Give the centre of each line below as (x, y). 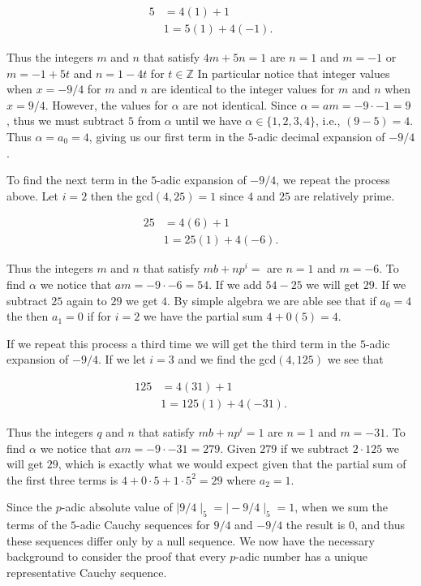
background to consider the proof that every (116, 556)
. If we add (235, 284)
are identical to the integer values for (243, 89)
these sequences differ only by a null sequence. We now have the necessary (191, 540)
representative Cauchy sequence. (87, 573)
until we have (208, 121)
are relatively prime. (344, 195)
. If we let (122, 359)
